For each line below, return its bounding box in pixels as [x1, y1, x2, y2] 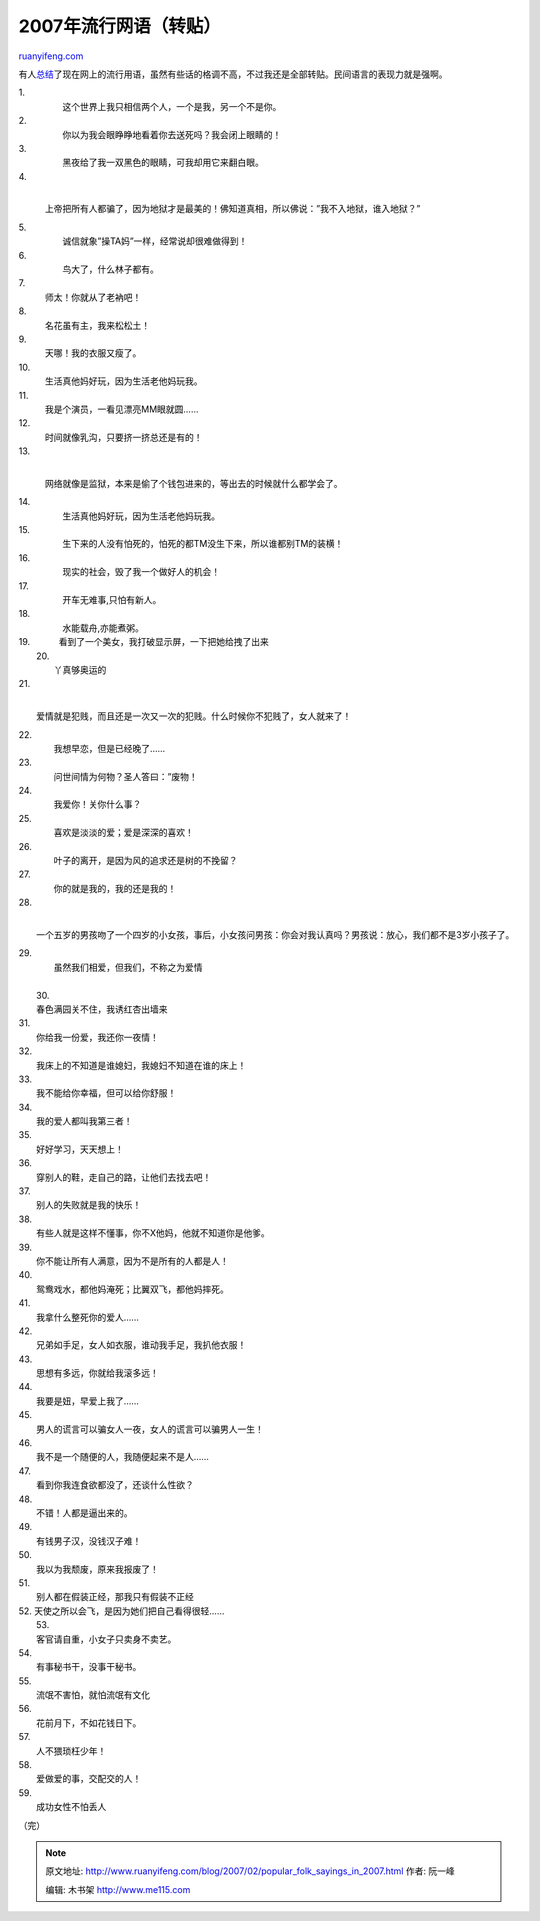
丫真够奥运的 [53, 663, 107, 675]
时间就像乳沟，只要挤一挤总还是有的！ [44, 431, 203, 443]
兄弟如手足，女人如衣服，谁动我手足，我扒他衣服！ [36, 1339, 247, 1351]
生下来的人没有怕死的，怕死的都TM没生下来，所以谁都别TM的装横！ [61, 538, 344, 550]
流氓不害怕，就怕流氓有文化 [36, 1689, 150, 1701]
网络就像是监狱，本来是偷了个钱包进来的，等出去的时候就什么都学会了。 [44, 477, 343, 489]
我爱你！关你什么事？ [53, 798, 142, 810]
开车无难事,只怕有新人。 [61, 594, 162, 605]
